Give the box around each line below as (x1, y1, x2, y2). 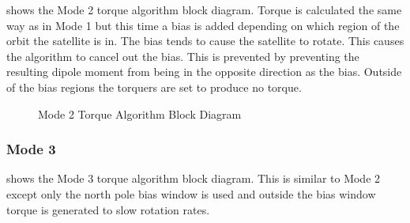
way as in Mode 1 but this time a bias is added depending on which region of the (6, 17, 400, 33)
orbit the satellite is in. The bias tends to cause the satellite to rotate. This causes (6, 32, 404, 49)
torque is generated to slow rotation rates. (6, 201, 210, 217)
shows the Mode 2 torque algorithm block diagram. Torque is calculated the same (6, 2, 402, 17)
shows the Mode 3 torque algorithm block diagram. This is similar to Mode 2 (6, 170, 381, 187)
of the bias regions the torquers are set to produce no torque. (6, 78, 302, 95)
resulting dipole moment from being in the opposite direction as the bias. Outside (6, 63, 402, 80)
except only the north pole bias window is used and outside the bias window (6, 185, 376, 202)
